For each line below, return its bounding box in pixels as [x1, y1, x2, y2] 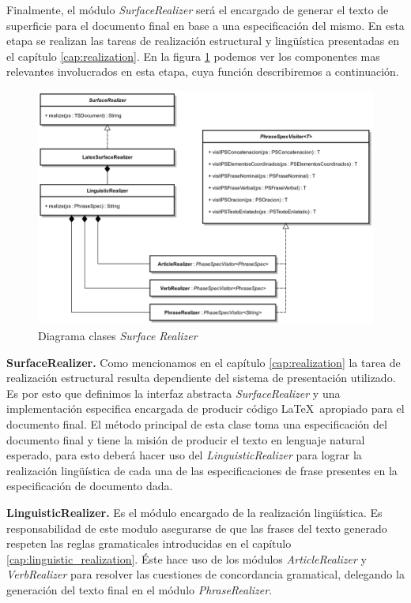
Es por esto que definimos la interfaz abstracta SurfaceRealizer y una [6, 384, 341, 401]
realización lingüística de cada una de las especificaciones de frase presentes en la [6, 462, 398, 478]
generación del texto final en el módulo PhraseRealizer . [6, 581, 273, 597]
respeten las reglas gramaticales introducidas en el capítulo [6, 535, 292, 552]
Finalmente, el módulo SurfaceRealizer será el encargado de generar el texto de [6, 2, 389, 17]
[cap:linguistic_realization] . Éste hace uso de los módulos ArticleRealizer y [6, 550, 367, 567]
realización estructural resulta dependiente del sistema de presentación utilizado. [6, 369, 396, 386]
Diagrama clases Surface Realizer [38, 328, 198, 344]
